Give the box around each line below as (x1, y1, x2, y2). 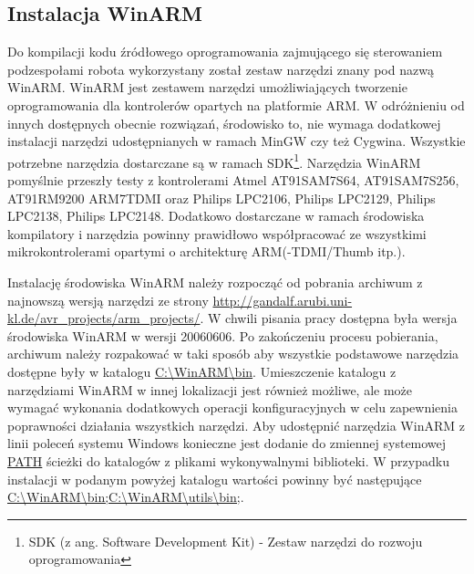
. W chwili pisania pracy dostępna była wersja (200, 308, 458, 328)
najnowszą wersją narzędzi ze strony (7, 290, 209, 309)
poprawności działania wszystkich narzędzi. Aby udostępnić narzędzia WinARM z (7, 415, 465, 434)
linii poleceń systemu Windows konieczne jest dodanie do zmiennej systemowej (7, 433, 447, 453)
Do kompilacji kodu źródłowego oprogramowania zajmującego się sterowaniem (7, 42, 443, 61)
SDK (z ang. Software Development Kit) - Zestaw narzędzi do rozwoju (28, 531, 423, 550)
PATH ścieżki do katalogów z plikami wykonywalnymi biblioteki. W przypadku (7, 451, 449, 470)
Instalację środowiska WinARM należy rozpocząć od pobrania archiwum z (7, 272, 423, 291)
